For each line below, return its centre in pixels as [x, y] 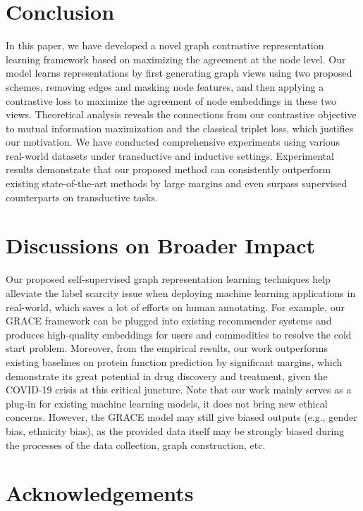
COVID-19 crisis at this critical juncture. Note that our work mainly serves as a [179, 390]
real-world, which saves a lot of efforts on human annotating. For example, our [175, 307]
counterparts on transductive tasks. [82, 197]
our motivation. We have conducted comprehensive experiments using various [173, 142]
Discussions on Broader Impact [161, 245]
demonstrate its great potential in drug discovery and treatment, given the [167, 376]
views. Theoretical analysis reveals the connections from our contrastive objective [181, 114]
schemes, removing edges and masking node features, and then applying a [165, 86]
